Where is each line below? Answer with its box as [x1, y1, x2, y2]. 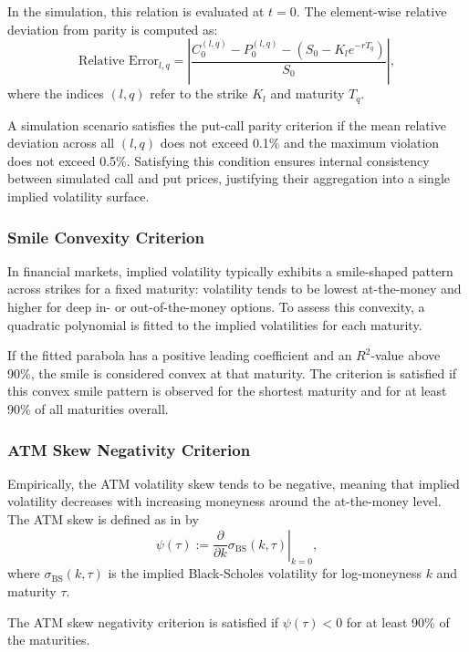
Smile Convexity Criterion [7, 225, 204, 248]
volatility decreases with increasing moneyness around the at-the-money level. [7, 492, 442, 511]
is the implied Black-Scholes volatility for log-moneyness [108, 564, 422, 583]
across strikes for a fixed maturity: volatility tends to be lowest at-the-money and [7, 279, 462, 298]
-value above [370, 346, 441, 365]
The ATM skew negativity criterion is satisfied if [7, 612, 279, 631]
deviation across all [7, 133, 115, 152]
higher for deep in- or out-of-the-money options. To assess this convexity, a [7, 297, 425, 316]
